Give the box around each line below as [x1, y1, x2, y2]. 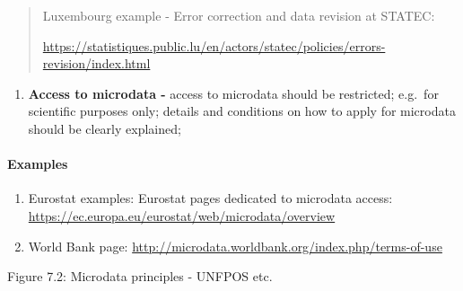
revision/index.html [42, 54, 151, 73]
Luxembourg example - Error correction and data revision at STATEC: [42, 6, 435, 24]
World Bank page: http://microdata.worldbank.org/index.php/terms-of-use [28, 236, 442, 255]
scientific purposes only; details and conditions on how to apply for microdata [28, 101, 456, 120]
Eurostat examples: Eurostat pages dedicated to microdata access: [28, 189, 393, 207]
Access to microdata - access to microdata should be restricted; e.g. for [28, 84, 439, 102]
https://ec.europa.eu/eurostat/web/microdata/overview [28, 206, 336, 225]
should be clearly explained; [28, 119, 181, 137]
